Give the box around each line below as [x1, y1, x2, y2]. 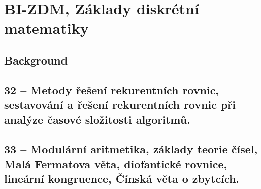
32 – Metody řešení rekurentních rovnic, [4, 82, 219, 97]
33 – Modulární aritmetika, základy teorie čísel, [4, 141, 258, 157]
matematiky [4, 18, 89, 38]
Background [4, 52, 68, 68]
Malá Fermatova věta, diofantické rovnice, [4, 156, 227, 171]
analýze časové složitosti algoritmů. [4, 111, 190, 127]
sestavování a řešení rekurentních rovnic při [4, 97, 236, 112]
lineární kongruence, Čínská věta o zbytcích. [4, 171, 240, 186]
